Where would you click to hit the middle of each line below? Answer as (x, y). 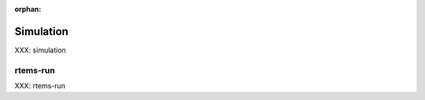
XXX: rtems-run (40, 86)
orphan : (28, 9)
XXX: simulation (40, 50)
